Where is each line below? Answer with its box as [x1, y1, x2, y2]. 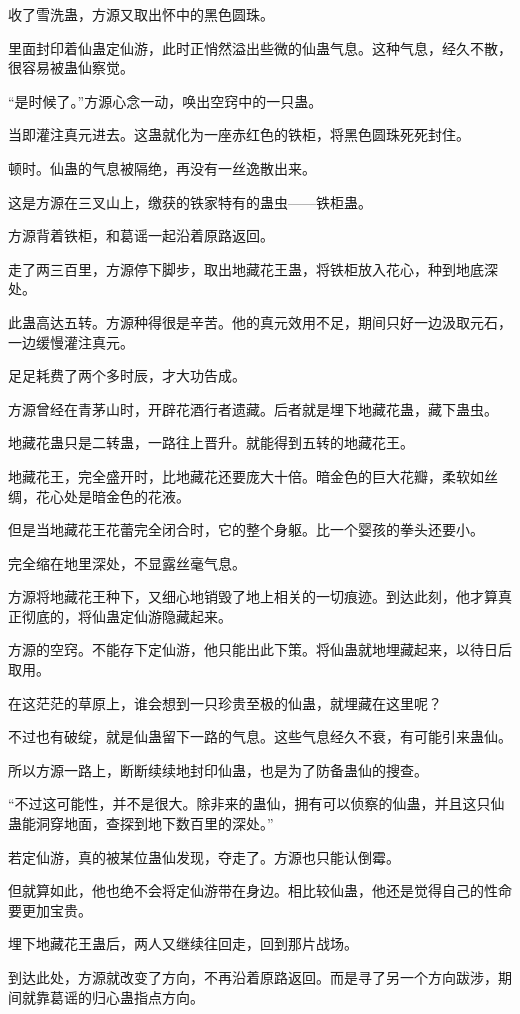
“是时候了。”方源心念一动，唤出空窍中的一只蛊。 [8, 90, 323, 111]
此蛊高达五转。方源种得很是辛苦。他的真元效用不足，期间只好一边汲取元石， [8, 311, 512, 332]
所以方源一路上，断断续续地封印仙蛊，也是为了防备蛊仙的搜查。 [8, 759, 428, 780]
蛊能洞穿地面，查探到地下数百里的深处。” [8, 813, 274, 834]
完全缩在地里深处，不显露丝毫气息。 [8, 552, 246, 573]
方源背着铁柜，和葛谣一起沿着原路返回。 [8, 225, 274, 246]
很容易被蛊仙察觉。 [8, 57, 134, 78]
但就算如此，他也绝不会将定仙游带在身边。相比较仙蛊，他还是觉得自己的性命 [8, 880, 512, 901]
